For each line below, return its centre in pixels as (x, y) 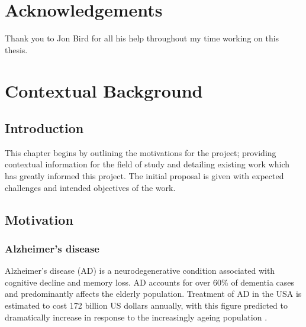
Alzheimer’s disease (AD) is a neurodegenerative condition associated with (140, 271)
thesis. (16, 49)
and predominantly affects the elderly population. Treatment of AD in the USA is (153, 294)
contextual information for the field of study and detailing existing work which (147, 164)
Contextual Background (104, 90)
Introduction (44, 128)
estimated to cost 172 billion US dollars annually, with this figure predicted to (146, 305)
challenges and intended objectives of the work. (90, 187)
